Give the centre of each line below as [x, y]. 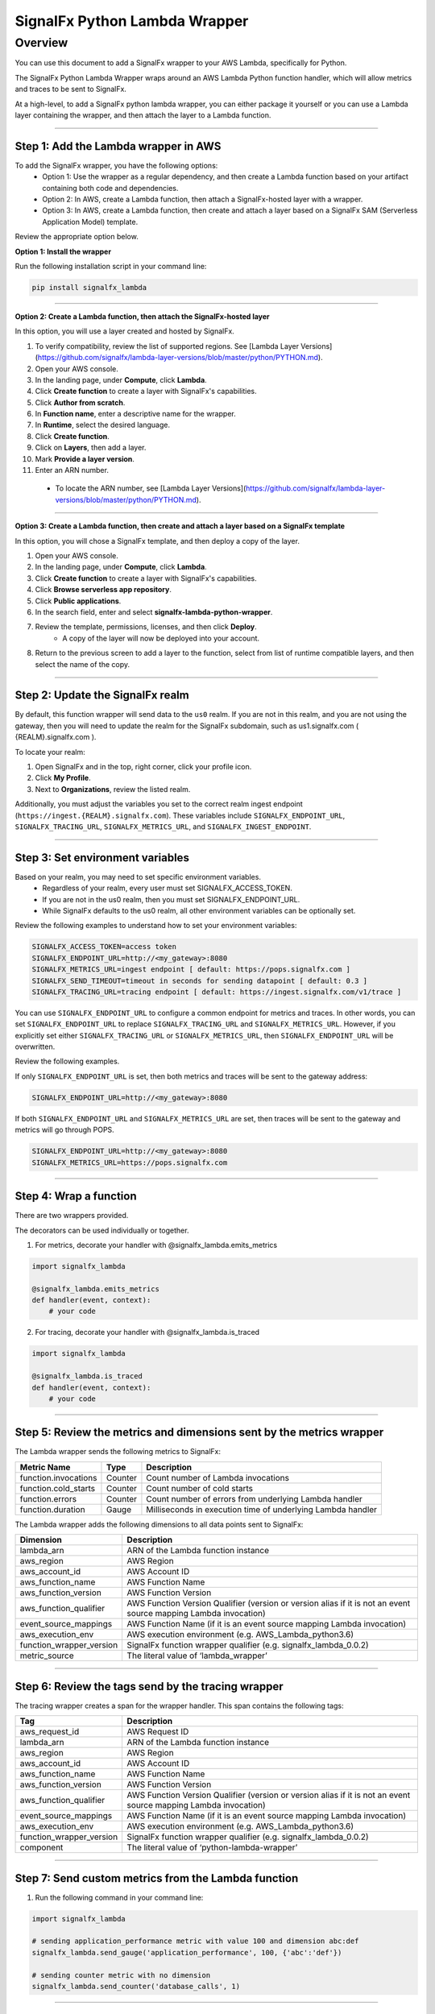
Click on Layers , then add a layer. [91, 448]
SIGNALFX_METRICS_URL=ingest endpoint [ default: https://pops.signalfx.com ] [191, 970]
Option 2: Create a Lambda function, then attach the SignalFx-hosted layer [142, 316]
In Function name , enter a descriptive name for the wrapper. [136, 414]
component [41, 1847]
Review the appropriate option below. [77, 237]
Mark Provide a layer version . [85, 458]
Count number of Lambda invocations [218, 1477]
